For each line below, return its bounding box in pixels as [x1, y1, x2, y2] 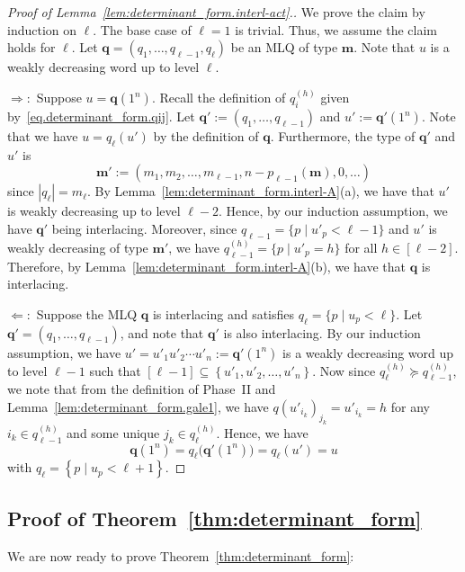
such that [89, 361, 141, 380]
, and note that [120, 323, 204, 342]
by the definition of [153, 127, 259, 146]
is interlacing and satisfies [152, 304, 295, 323]
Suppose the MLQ [36, 304, 138, 323]
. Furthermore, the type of [270, 127, 416, 146]
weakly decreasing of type [7, 237, 148, 256]
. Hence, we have [216, 423, 309, 442]
